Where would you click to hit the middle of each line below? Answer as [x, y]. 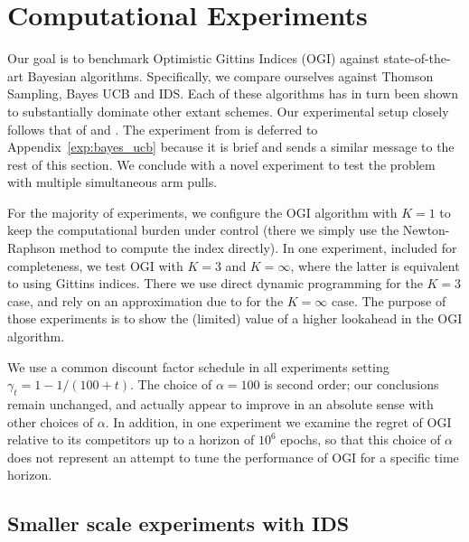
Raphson [32, 248]
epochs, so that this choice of [361, 439]
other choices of [50, 421]
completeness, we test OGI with [95, 265]
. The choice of [171, 384]
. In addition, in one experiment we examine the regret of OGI [278, 421]
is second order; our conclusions [352, 384]
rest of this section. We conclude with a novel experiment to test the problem [221, 164]
